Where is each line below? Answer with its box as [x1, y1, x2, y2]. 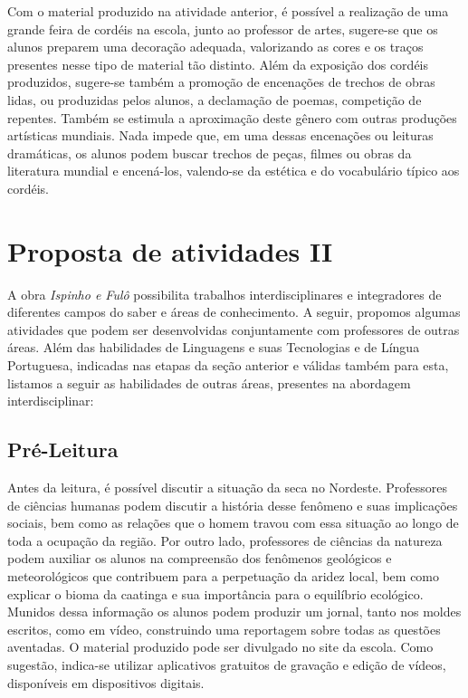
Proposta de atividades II [7, 232, 333, 269]
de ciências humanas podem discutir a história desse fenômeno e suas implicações [7, 495, 458, 514]
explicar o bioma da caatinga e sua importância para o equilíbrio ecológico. [7, 584, 424, 603]
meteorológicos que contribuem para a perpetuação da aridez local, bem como [7, 566, 440, 585]
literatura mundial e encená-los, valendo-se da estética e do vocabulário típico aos [7, 161, 460, 180]
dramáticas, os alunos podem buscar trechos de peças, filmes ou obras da [7, 143, 412, 162]
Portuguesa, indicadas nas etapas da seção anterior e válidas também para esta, [7, 356, 449, 375]
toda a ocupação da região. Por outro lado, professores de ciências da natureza [7, 531, 443, 550]
